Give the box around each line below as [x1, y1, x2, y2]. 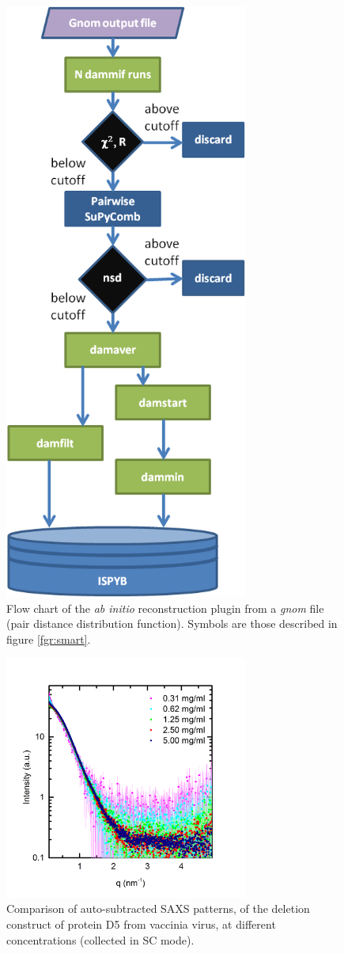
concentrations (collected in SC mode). [6, 931, 195, 948]
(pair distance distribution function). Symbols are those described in [6, 615, 338, 632]
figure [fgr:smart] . [6, 630, 91, 647]
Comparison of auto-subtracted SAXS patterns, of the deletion [6, 900, 310, 917]
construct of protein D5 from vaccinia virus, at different [6, 915, 276, 932]
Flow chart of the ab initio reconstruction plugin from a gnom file [6, 599, 324, 616]
